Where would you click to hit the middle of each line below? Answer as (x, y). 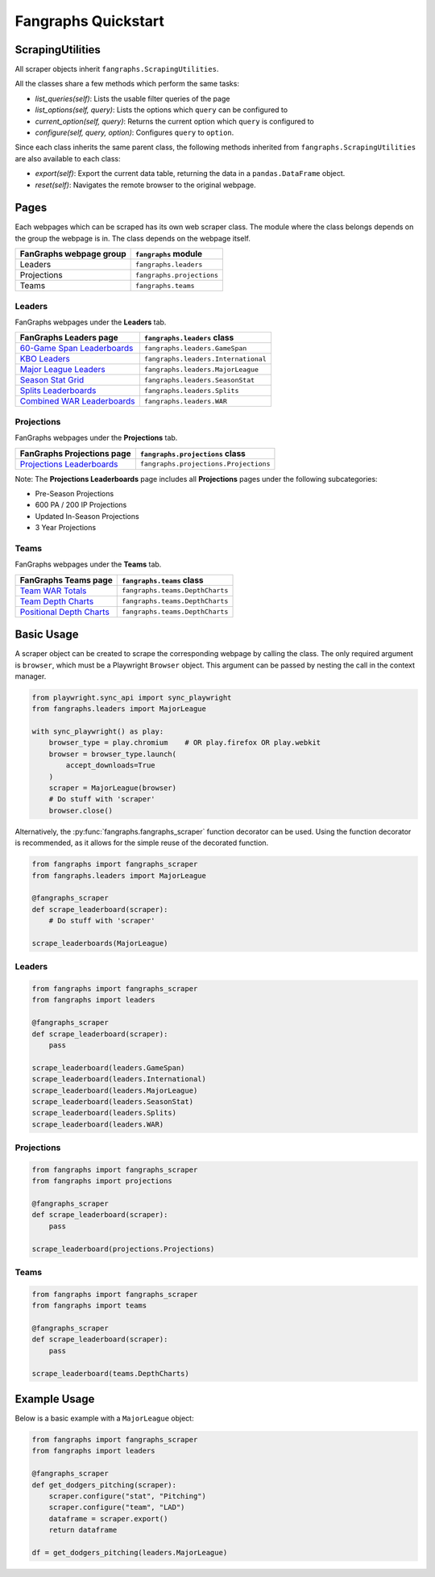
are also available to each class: (68, 158)
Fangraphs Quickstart (90, 21)
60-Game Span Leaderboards (77, 349)
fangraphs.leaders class (189, 337)
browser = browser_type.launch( (113, 754)
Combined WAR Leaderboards (77, 401)
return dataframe (83, 1530)
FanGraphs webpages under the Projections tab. (96, 438)
